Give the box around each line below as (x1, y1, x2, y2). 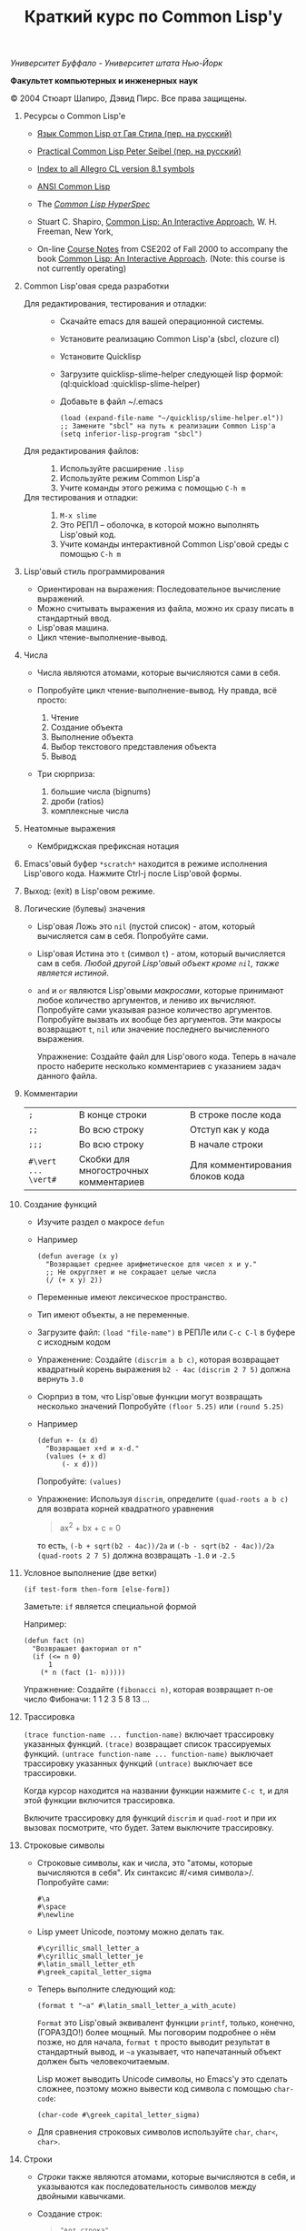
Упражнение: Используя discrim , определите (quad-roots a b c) (36, 1494, 289, 1505)
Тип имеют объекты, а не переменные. (36, 1309, 190, 1320)
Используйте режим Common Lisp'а (59, 473, 201, 484)
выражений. (36, 593, 85, 604)
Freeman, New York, (36, 226, 114, 237)
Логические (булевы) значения (23, 904, 146, 914)
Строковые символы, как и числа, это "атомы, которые (36, 1857, 253, 1868)
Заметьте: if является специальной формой (23, 1600, 197, 1611)
